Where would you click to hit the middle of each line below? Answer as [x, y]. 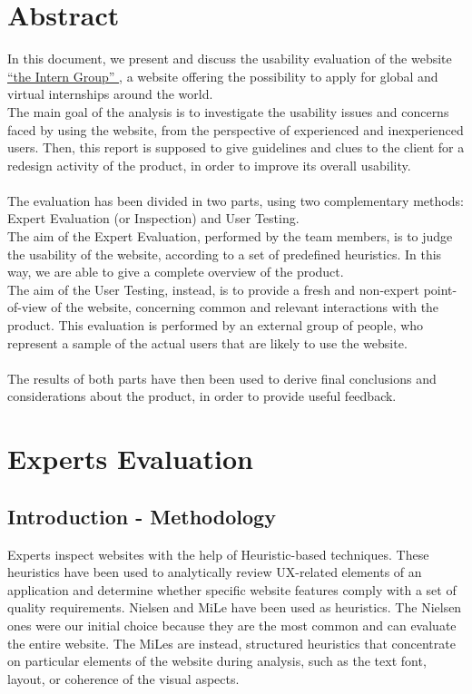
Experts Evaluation [130, 459]
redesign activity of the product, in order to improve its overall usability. [209, 165]
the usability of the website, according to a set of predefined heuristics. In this [225, 254]
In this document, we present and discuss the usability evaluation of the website [230, 59]
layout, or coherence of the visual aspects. [123, 678]
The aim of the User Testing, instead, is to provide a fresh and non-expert [213, 289]
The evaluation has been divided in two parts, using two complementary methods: [236, 200]
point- [440, 289]
